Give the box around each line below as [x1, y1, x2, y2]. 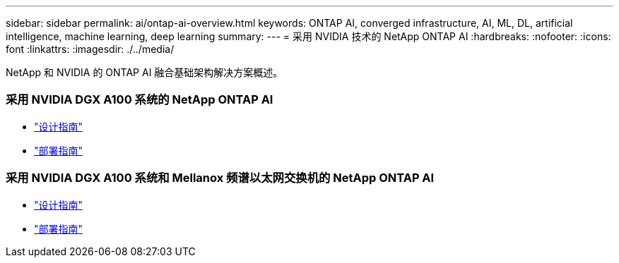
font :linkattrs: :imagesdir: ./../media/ [6, 43, 175, 55]
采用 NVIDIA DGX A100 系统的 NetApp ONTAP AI [6, 92, 273, 107]
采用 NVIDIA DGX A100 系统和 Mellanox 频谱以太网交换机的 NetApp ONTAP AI [6, 171, 435, 185]
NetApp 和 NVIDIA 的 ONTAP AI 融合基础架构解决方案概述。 [6, 66, 283, 78]
